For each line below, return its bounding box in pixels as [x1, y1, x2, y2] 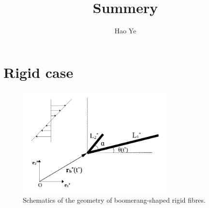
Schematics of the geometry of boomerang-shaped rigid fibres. [23, 194, 206, 205]
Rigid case [3, 62, 74, 82]
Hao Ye [114, 26, 136, 36]
